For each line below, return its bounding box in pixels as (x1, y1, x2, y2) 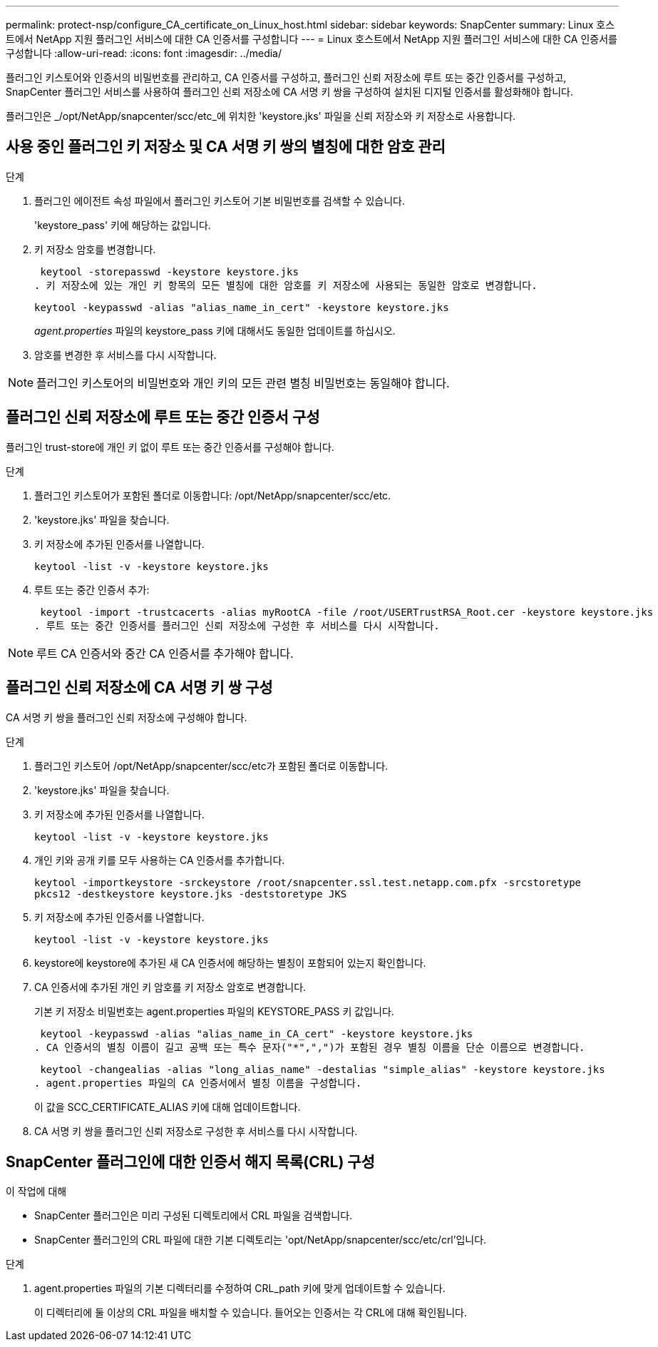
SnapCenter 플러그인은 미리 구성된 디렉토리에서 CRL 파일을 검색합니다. (34, 1209, 353, 1222)
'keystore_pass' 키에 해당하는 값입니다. (34, 218, 211, 231)
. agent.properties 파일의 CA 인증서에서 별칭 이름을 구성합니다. (34, 1077, 362, 1089)
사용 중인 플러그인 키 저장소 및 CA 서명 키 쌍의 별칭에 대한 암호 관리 (6, 138, 446, 156)
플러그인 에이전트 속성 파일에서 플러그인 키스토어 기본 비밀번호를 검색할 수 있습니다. (34, 194, 405, 207)
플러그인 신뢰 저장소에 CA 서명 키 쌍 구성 (6, 678, 273, 697)
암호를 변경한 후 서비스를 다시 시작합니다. (34, 348, 217, 361)
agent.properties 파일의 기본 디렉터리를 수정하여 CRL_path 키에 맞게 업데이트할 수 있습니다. (34, 1282, 446, 1295)
